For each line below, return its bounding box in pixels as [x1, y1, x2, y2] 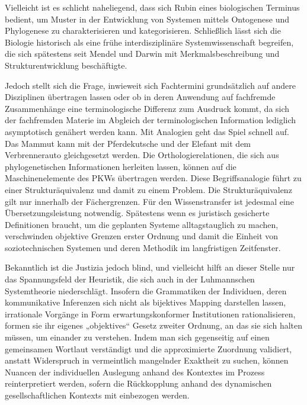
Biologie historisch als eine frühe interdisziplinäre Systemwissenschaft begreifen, [5, 36, 294, 48]
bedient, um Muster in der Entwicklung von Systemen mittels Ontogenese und [5, 12, 290, 25]
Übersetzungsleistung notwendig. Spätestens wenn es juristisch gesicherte [5, 207, 270, 219]
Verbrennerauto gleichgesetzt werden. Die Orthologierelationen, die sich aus [5, 149, 279, 161]
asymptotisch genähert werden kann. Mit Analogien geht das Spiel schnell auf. [5, 125, 289, 137]
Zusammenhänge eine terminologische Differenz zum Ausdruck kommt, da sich [5, 102, 290, 114]
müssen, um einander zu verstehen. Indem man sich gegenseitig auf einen [5, 331, 270, 343]
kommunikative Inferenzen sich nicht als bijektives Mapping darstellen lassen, [5, 296, 286, 308]
